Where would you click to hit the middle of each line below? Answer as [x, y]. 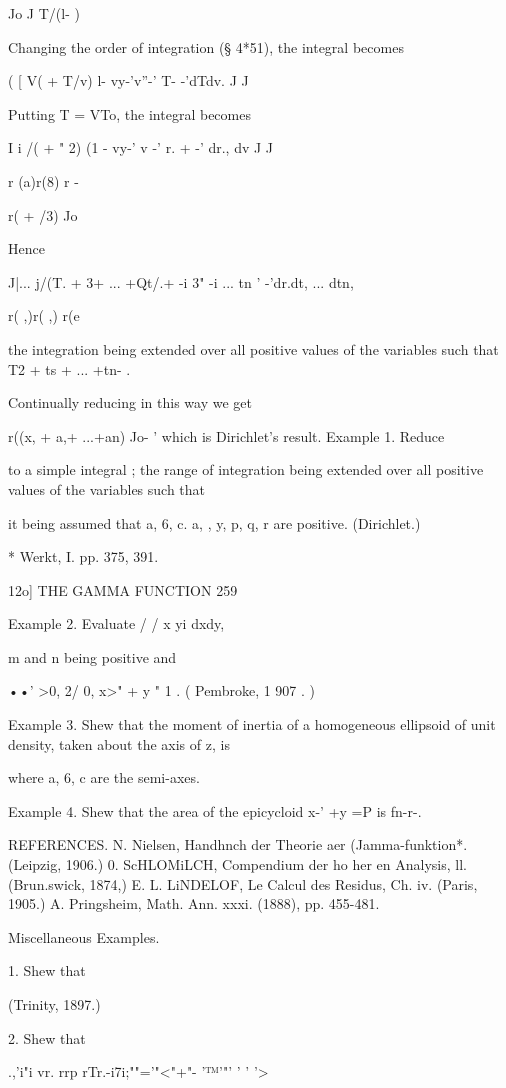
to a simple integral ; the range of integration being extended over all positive [246, 469]
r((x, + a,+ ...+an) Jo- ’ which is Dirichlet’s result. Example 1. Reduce [226, 435]
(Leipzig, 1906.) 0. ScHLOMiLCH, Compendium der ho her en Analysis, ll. [237, 864]
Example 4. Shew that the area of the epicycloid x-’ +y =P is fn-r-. [215, 810]
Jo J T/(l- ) [44, 13]
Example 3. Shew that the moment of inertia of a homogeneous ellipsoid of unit [252, 724]
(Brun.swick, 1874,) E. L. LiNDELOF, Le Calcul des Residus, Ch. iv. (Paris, [243, 883]
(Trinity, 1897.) [54, 1004]
